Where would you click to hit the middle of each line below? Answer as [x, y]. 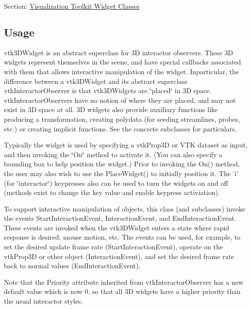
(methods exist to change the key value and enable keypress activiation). [112, 192]
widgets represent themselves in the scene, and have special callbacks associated [123, 62]
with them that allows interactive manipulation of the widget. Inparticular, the [122, 71]
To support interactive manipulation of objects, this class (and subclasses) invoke [125, 208]
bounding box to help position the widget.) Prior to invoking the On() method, [122, 164]
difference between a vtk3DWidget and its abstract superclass [96, 81]
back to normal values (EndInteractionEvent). [72, 266]
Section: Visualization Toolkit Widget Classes [72, 6]
